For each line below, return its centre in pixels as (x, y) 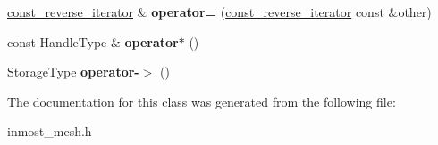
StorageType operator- (73, 72)
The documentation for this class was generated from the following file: (202, 101)
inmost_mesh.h (50, 131)
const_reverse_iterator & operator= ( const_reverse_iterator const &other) (219, 12)
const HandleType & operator (93, 41)
